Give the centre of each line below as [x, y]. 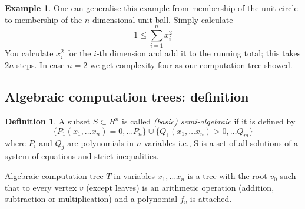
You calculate [29, 53]
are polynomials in [101, 142]
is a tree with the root [227, 176]
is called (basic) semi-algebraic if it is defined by [209, 121]
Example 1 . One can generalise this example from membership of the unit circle [151, 8]
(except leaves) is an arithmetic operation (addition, [180, 187]
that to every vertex [41, 187]
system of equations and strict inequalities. [82, 156]
